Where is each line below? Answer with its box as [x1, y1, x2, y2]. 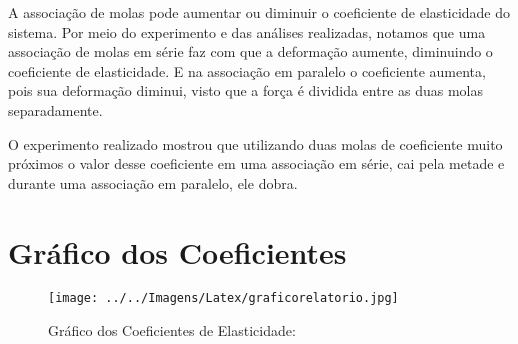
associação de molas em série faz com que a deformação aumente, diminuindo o [8, 41, 493, 62]
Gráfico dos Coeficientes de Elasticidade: [48, 320, 296, 341]
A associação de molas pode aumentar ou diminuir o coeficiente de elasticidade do [8, 2, 511, 22]
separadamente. [8, 99, 103, 120]
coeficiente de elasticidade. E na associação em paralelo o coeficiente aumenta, [8, 60, 486, 81]
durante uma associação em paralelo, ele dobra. [8, 172, 298, 193]
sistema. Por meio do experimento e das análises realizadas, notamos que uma [8, 21, 486, 42]
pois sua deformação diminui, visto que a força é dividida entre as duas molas [8, 80, 484, 101]
